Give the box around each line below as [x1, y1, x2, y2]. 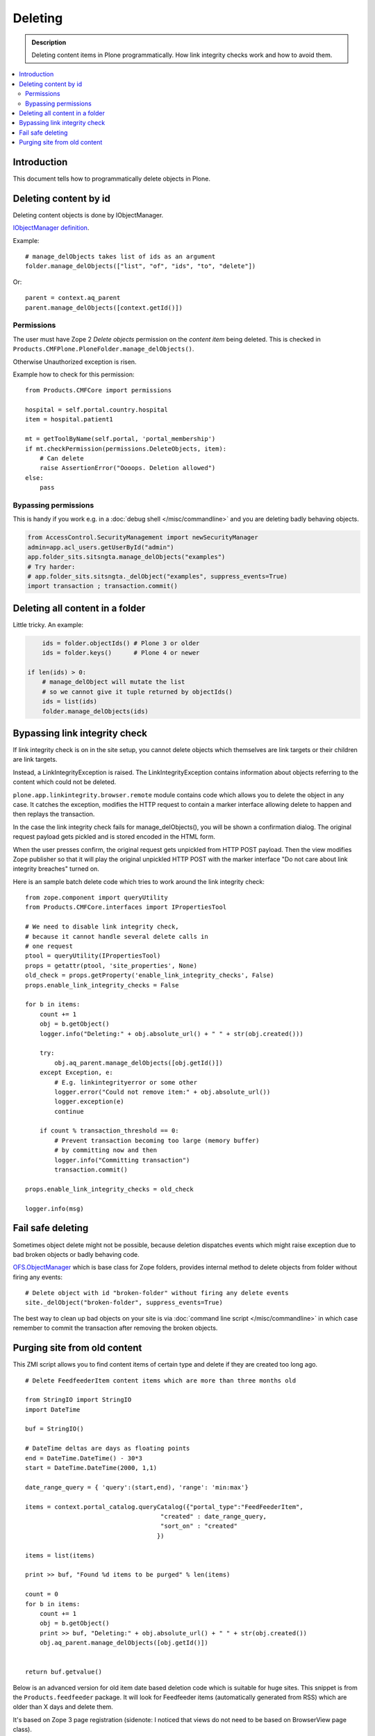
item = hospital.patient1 [25, 415, 114, 424]
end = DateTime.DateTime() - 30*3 [25, 1454, 142, 1462]
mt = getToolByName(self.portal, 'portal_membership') [25, 435, 216, 443]
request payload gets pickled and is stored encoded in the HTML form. [12, 833, 215, 841]
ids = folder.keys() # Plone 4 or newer [42, 649, 200, 657]
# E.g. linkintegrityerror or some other [54, 1078, 198, 1086]
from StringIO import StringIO [25, 1396, 132, 1404]
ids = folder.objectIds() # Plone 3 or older [42, 639, 200, 647]
